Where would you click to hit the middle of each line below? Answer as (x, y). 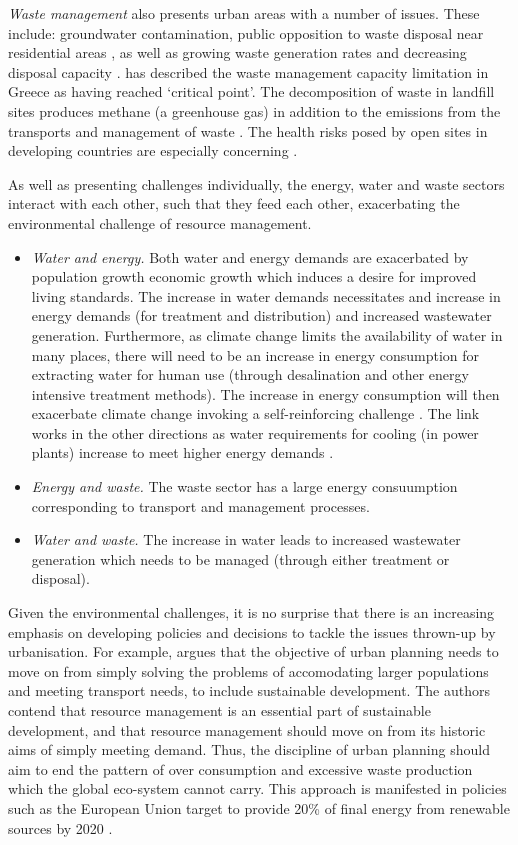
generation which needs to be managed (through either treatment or (240, 558)
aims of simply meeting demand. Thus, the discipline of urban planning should (249, 749)
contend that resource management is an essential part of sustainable (219, 710)
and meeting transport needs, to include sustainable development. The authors (249, 690)
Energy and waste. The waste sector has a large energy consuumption (244, 486)
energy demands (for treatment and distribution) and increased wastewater (261, 315)
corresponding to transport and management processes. (200, 505)
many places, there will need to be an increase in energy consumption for (255, 354)
